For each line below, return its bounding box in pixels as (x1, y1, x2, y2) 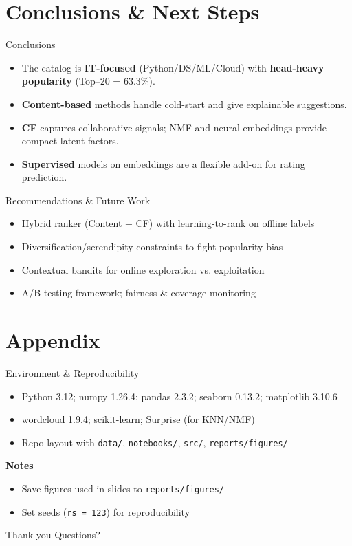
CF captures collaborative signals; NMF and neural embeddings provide (21, 120, 327, 134)
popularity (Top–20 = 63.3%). (21, 74, 155, 88)
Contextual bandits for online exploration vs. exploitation (21, 262, 265, 276)
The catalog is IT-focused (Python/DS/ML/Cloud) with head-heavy (21, 60, 324, 74)
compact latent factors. (21, 133, 119, 148)
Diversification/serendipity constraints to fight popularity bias (21, 239, 283, 254)
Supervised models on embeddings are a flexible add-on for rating (21, 156, 305, 171)
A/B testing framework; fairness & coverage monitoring (21, 285, 256, 300)
